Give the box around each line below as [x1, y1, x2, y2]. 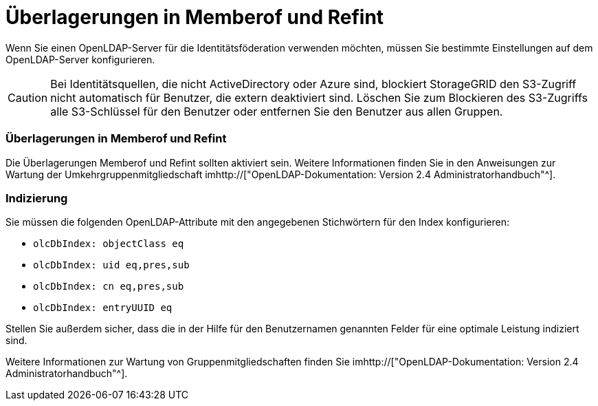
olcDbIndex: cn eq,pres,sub [33, 281, 184, 292]
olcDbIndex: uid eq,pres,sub [33, 259, 190, 271]
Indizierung [5, 191, 68, 205]
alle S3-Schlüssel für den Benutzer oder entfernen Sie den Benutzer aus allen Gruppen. [50, 104, 503, 118]
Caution [8, 90, 48, 105]
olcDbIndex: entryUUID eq [33, 302, 173, 314]
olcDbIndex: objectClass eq [33, 238, 184, 250]
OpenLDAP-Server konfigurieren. [5, 53, 155, 65]
